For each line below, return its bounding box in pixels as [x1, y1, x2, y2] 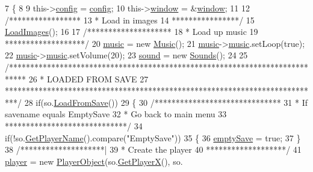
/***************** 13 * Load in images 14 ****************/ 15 [5, 13, 255, 26]
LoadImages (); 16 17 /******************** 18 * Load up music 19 [5, 25, 258, 38]
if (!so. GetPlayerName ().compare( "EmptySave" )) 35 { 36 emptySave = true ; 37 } [5, 131, 301, 144]
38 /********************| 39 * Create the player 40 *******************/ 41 [5, 143, 302, 156]
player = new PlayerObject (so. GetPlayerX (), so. [5, 155, 183, 167]
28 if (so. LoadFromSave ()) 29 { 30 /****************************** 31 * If [24, 96, 308, 108]
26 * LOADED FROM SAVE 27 [28, 72, 149, 85]
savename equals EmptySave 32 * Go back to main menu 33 [5, 108, 227, 120]
